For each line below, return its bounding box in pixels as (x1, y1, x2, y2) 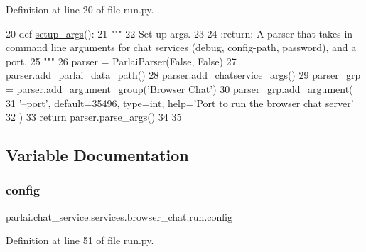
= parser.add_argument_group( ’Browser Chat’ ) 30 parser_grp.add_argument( (6, 81, 353, 96)
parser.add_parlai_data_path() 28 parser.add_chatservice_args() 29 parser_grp (6, 67, 361, 82)
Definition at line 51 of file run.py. (6, 233, 154, 248)
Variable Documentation (6, 144, 189, 166)
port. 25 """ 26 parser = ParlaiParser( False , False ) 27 (6, 53, 237, 68)
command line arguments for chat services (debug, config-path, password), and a (6, 40, 357, 55)
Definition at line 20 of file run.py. (6, 2, 154, 16)
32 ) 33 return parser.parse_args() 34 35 (6, 109, 182, 124)
